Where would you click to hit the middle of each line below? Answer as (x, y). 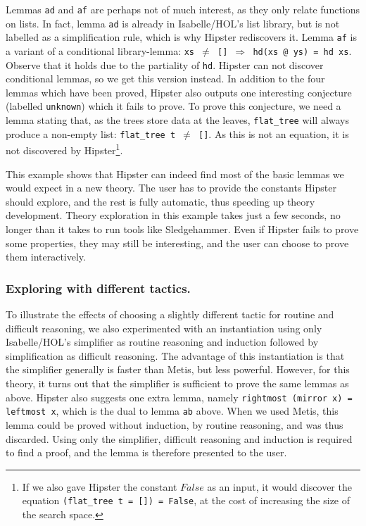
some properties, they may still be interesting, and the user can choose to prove (177, 243)
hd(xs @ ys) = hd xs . (302, 50)
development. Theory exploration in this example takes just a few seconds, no (173, 215)
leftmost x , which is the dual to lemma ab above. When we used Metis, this (172, 411)
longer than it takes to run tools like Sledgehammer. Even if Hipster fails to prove (182, 229)
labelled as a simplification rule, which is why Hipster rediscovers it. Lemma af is (181, 37)
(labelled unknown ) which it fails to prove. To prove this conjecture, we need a (173, 106)
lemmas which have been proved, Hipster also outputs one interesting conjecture (179, 92)
